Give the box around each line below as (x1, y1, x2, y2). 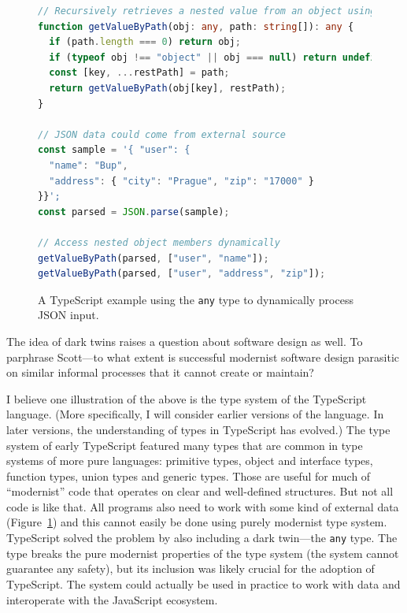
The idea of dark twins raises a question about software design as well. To (6, 333, 363, 349)
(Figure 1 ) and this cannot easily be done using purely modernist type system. (6, 514, 387, 530)
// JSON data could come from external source (38, 128, 286, 140)
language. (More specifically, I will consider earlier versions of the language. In (6, 406, 384, 422)
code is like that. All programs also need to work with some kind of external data (6, 498, 399, 515)
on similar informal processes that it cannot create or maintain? (6, 364, 314, 381)
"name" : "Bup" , (49, 159, 128, 171)
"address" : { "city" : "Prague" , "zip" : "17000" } (49, 175, 314, 187)
